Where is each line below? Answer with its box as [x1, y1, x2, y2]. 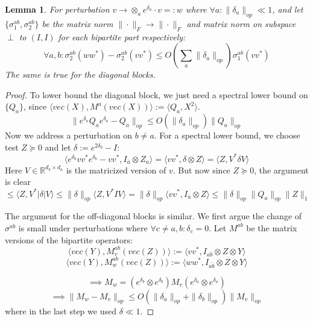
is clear [5, 175, 31, 188]
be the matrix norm [42, 17, 113, 30]
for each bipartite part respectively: [58, 30, 186, 43]
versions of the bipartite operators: [5, 233, 133, 246]
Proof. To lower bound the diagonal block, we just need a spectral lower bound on [5, 88, 308, 101]
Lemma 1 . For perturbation [5, 3, 110, 15]
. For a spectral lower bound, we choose [154, 129, 300, 142]
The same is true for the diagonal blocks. [5, 68, 156, 81]
